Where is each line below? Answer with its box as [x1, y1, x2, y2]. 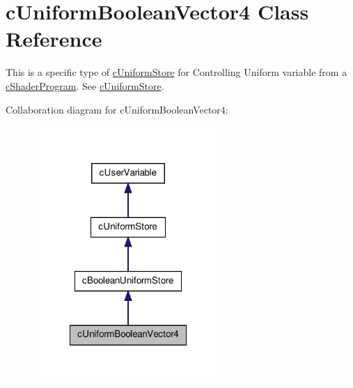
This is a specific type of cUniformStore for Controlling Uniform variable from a [6, 65, 347, 79]
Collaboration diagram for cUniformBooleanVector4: [6, 102, 228, 116]
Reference [6, 24, 102, 53]
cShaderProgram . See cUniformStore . [6, 78, 164, 93]
